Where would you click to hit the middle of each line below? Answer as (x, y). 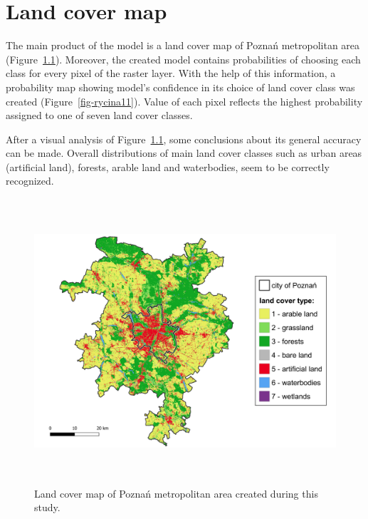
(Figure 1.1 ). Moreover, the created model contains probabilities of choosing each (183, 59)
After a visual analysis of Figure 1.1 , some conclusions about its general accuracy (184, 139)
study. (47, 507)
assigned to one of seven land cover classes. (99, 115)
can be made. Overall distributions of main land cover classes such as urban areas (184, 153)
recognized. (30, 181)
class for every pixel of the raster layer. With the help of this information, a (171, 73)
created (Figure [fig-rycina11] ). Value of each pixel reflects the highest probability (184, 101)
